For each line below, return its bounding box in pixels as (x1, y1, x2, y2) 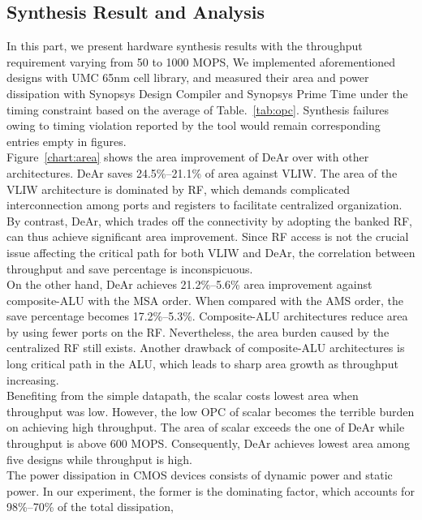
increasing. (6, 371, 59, 388)
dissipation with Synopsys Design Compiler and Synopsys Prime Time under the (6, 84, 408, 101)
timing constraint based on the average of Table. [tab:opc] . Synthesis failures (6, 101, 390, 118)
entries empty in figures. (6, 132, 127, 149)
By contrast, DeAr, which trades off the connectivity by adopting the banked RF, (6, 212, 412, 229)
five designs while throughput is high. (6, 450, 192, 467)
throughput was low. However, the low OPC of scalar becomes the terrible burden (6, 402, 415, 419)
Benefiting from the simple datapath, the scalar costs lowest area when (6, 387, 359, 404)
